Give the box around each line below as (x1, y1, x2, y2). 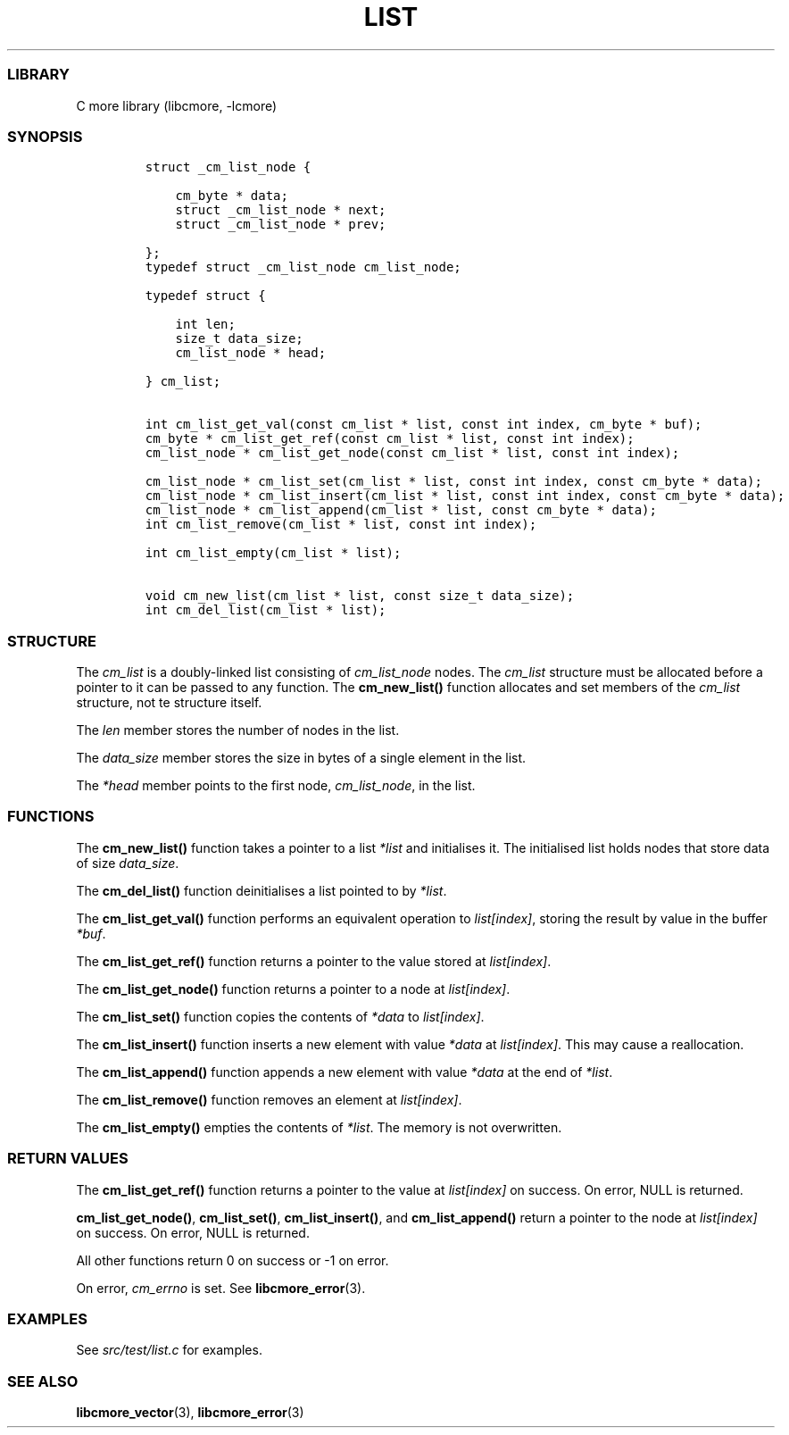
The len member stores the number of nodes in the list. (76, 722, 400, 738)
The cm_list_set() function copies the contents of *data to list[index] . (76, 1008, 485, 1024)
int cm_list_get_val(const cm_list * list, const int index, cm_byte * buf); (145, 417, 702, 432)
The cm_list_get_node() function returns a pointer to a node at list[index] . (76, 980, 511, 997)
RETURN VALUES (7, 1149, 129, 1168)
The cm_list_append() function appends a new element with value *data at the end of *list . (76, 1064, 613, 1080)
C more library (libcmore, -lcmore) (76, 97, 278, 113)
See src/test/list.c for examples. (76, 1342, 262, 1358)
